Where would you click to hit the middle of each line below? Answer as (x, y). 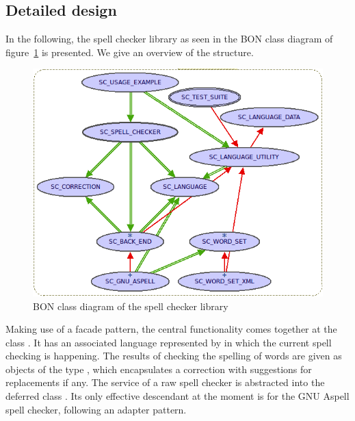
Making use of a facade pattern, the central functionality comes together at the (171, 329)
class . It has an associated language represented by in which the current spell (169, 342)
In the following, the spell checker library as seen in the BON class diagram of (169, 39)
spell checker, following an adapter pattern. (96, 409)
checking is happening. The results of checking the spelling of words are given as (174, 356)
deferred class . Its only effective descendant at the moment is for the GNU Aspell (177, 396)
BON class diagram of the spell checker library (131, 306)
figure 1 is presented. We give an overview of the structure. (130, 52)
